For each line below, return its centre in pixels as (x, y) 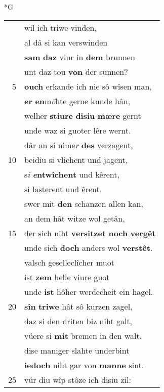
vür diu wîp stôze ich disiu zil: (78, 379)
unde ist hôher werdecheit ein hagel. (89, 291)
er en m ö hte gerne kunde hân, (77, 101)
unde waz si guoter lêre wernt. (78, 130)
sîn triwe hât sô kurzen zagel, (78, 306)
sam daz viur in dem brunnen (80, 57)
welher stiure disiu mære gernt (83, 115)
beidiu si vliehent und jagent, (76, 159)
